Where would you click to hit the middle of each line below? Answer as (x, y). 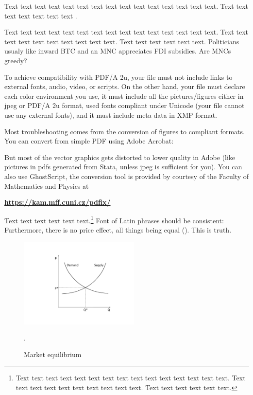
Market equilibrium (53, 354)
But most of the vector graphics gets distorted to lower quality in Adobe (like (120, 157)
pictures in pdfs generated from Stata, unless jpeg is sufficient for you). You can (123, 167)
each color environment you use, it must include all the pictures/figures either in (124, 96)
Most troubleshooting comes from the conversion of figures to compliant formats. (125, 131)
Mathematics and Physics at (47, 186)
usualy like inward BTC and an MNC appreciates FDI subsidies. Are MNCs (118, 51)
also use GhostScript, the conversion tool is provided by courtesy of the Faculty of (126, 176)
